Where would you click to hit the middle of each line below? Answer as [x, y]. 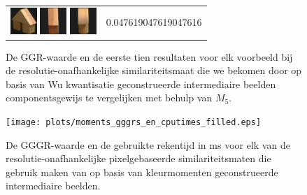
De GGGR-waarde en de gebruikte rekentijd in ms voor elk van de [148, 144]
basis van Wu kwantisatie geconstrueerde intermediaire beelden [141, 84]
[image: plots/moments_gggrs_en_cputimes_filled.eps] [134, 122]
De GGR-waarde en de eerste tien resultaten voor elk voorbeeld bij [149, 56]
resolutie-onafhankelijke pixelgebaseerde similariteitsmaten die [138, 158]
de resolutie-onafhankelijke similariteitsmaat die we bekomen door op [154, 70]
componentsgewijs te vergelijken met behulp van [109, 97]
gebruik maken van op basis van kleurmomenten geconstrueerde [142, 172]
